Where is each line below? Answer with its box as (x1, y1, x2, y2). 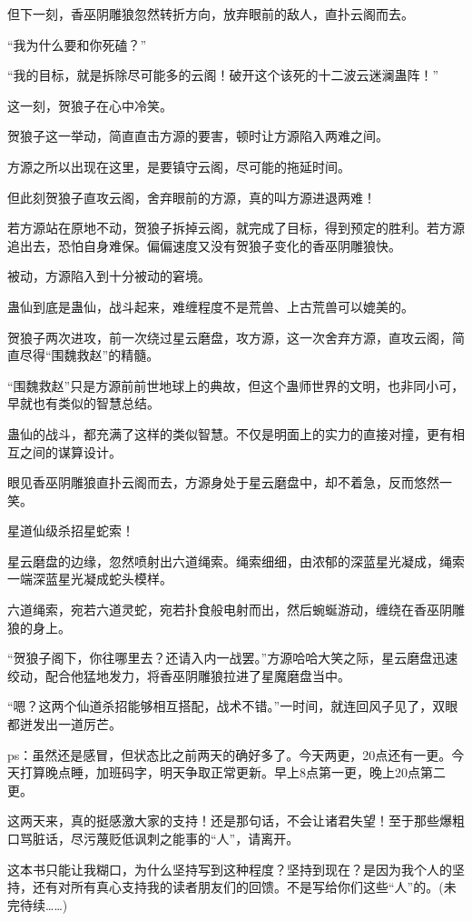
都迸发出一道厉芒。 (7, 715, 122, 734)
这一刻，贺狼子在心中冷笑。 (7, 95, 172, 115)
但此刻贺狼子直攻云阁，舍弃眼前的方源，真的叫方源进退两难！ (7, 187, 376, 206)
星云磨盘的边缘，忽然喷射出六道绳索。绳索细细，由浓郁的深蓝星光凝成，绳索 (7, 551, 465, 570)
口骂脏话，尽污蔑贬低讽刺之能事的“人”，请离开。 (7, 829, 300, 847)
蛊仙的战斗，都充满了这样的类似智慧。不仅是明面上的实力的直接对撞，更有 (7, 424, 452, 443)
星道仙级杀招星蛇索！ (7, 521, 134, 540)
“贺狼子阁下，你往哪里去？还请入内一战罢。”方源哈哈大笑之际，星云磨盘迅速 (7, 648, 458, 667)
